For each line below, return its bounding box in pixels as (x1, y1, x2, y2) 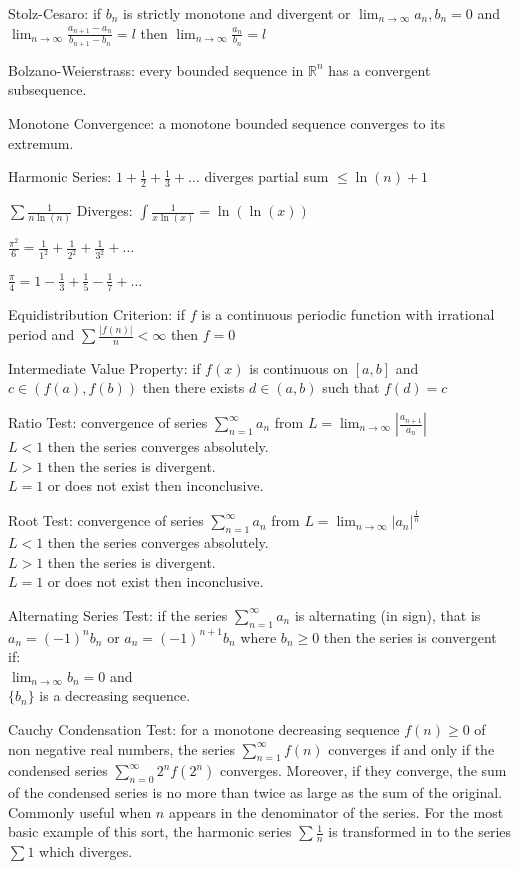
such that (322, 377, 380, 398)
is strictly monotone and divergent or (123, 3, 351, 23)
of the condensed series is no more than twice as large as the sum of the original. (8, 782, 503, 803)
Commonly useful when (8, 801, 152, 822)
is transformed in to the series (328, 821, 512, 842)
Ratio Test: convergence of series (8, 412, 208, 433)
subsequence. (8, 79, 87, 100)
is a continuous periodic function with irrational (201, 304, 495, 325)
